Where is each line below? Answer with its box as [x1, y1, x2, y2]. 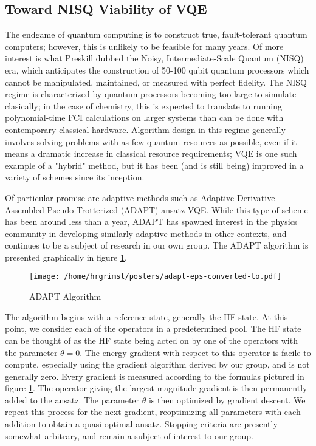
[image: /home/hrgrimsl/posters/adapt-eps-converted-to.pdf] [29, 272, 282, 281]
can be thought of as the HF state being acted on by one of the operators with [5, 334, 298, 346]
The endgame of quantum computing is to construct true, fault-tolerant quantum [5, 28, 307, 41]
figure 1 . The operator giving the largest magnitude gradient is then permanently [5, 382, 307, 394]
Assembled [5, 203, 44, 216]
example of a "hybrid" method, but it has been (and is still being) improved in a [5, 159, 304, 171]
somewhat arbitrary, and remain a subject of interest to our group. [5, 429, 253, 442]
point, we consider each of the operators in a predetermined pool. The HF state [5, 322, 301, 335]
